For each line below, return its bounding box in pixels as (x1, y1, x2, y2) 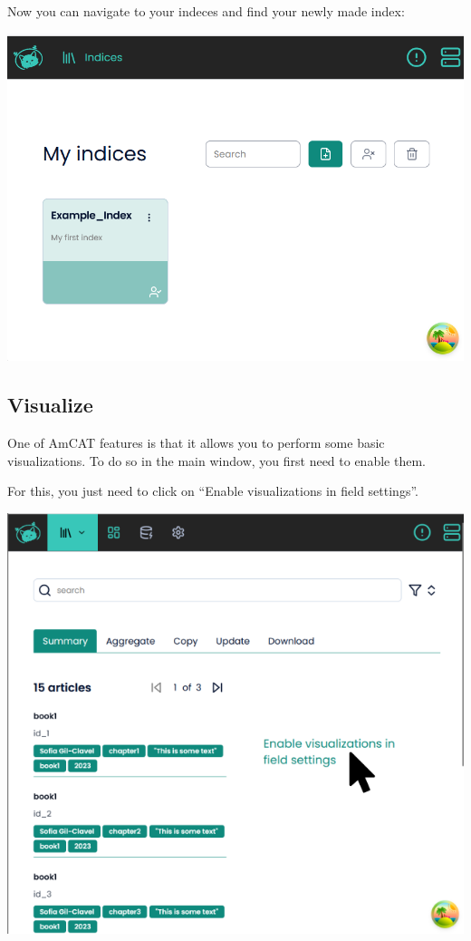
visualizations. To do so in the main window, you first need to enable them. (7, 451, 426, 470)
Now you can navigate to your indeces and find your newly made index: (7, 2, 405, 20)
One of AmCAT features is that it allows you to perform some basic (7, 433, 385, 452)
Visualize (7, 391, 93, 419)
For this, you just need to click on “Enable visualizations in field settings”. (7, 481, 418, 500)
